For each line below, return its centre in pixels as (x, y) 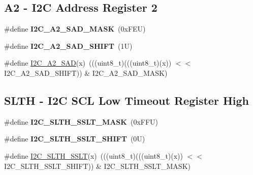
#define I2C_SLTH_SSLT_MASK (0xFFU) (81, 121)
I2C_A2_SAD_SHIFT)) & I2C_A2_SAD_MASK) (86, 72)
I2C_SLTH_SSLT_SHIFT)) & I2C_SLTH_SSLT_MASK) (97, 166)
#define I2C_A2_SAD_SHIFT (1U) (68, 46)
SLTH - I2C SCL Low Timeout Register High (127, 100)
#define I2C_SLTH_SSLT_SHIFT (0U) (75, 139)
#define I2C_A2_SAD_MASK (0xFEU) (75, 29)
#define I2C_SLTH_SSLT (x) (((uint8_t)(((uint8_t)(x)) (94, 155)
